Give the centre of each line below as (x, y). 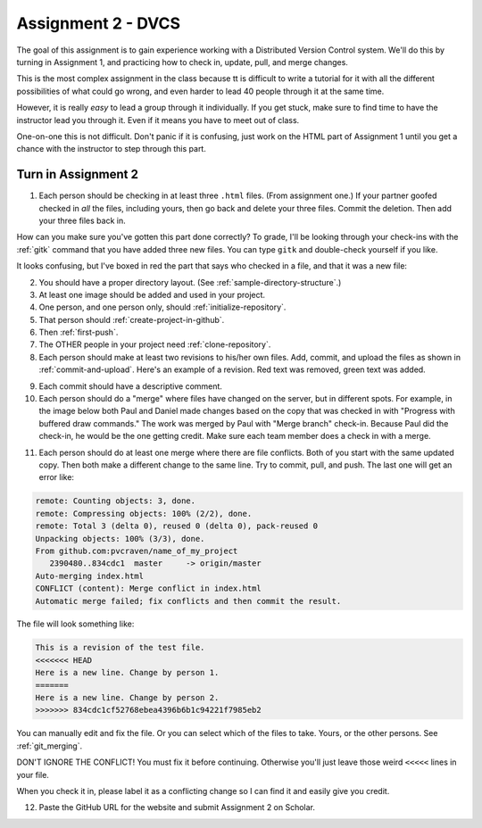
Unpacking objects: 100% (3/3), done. (120, 538)
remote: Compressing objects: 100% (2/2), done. (144, 513)
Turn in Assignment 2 (77, 174)
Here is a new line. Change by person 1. (127, 673)
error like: (57, 477)
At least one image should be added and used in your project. (152, 294)
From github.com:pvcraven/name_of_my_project (137, 551)
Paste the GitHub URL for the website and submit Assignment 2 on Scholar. (177, 807)
